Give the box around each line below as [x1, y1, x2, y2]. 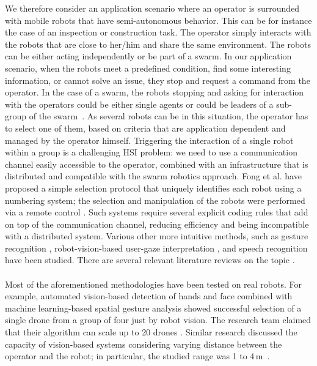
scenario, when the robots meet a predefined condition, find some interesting [5, 61, 291, 74]
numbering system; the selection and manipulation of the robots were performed [5, 193, 305, 206]
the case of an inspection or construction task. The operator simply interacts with [5, 26, 312, 39]
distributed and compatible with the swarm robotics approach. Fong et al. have [5, 170, 302, 182]
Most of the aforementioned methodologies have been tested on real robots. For [5, 277, 302, 290]
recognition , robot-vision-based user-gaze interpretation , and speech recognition [5, 241, 308, 254]
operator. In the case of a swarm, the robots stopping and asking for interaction [5, 86, 304, 99]
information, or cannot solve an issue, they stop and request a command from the [5, 73, 310, 86]
